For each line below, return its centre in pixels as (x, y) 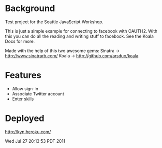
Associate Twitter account (38, 94)
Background (30, 8)
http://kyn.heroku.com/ (28, 132)
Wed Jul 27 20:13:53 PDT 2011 (35, 141)
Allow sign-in (25, 88)
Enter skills (23, 99)
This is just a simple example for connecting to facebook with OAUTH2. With (81, 31)
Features (23, 75)
